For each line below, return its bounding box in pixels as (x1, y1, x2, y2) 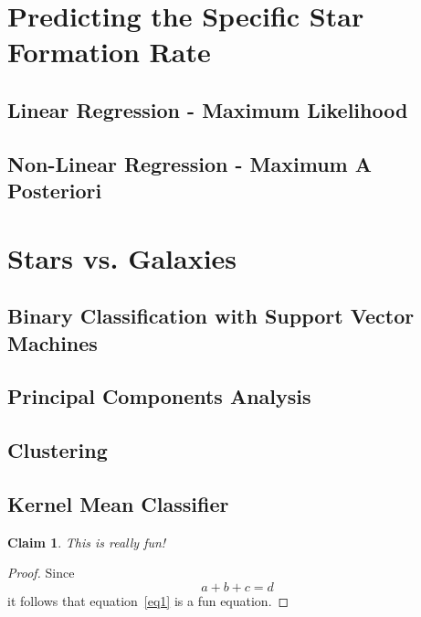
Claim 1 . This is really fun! (7, 532, 166, 551)
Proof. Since (7, 563, 75, 582)
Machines (7, 328, 98, 356)
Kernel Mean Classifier (7, 490, 229, 518)
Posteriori (7, 176, 102, 205)
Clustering (7, 436, 108, 464)
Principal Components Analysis (7, 382, 311, 410)
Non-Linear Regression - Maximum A (7, 149, 372, 177)
